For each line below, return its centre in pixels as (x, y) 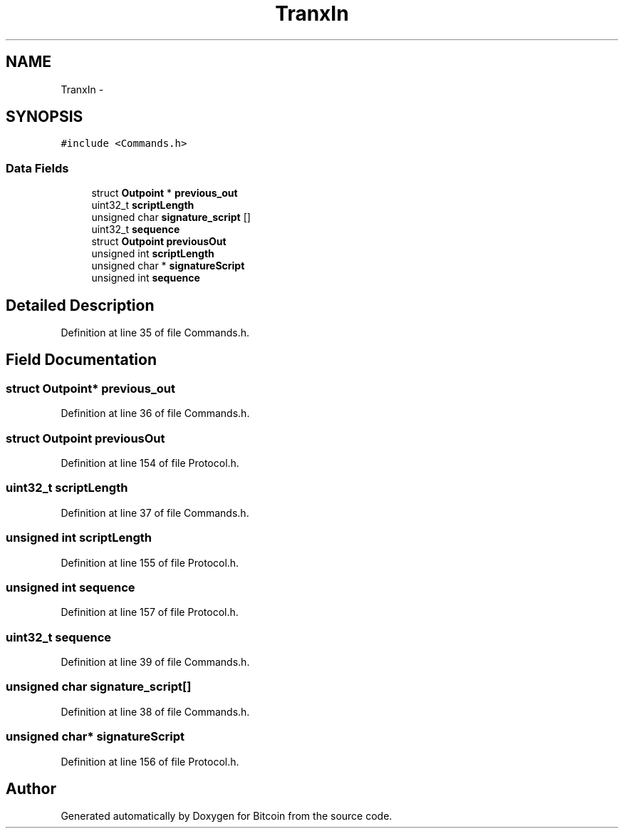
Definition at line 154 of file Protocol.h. (150, 463)
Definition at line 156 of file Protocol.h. (150, 761)
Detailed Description (80, 305)
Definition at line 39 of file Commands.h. (155, 662)
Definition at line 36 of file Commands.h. (155, 413)
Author (31, 788)
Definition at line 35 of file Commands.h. (155, 333)
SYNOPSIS (45, 117)
